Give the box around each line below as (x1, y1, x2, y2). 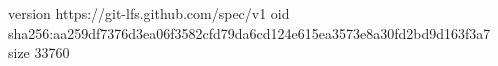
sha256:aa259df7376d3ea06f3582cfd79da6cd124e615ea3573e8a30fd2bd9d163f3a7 (8, 22, 491, 43)
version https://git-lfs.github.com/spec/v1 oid (8, 3, 290, 23)
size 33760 (8, 42, 70, 63)
